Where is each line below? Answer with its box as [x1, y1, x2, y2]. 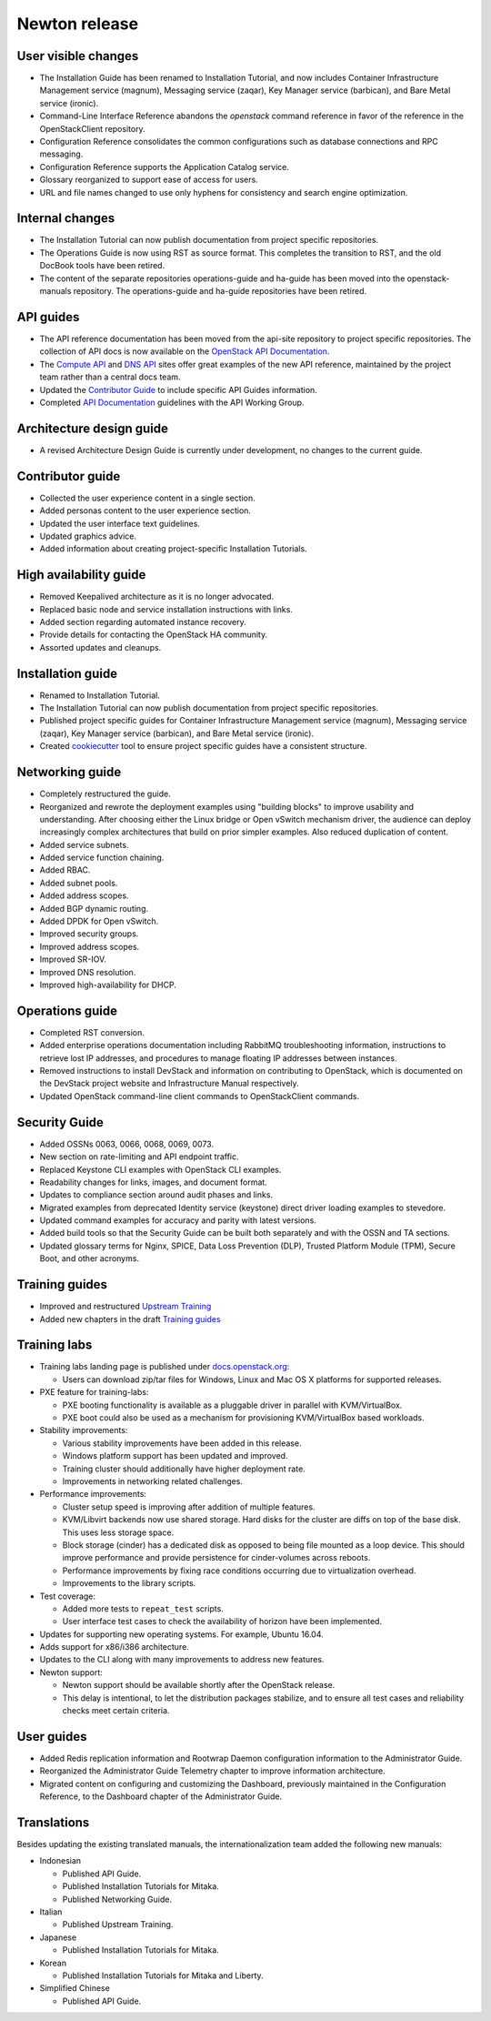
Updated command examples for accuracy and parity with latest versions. [39, 1215, 317, 1226]
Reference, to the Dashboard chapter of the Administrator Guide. [39, 1791, 282, 1802]
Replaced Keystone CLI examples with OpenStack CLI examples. [39, 1164, 282, 1175]
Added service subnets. [39, 839, 129, 850]
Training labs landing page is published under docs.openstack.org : [39, 1361, 290, 1372]
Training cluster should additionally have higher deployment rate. [62, 1463, 306, 1474]
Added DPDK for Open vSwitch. [39, 915, 159, 927]
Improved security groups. [39, 928, 139, 939]
